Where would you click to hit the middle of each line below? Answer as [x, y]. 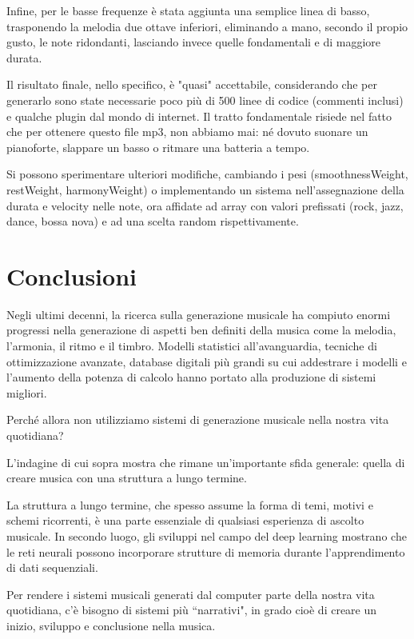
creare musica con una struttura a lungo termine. [127, 478]
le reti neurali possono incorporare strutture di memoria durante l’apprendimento [206, 551]
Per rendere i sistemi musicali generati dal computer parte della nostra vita [191, 594]
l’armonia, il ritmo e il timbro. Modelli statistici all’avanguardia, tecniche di [192, 346]
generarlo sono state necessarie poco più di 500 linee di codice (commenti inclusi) [205, 100]
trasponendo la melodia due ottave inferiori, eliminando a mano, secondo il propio [207, 26]
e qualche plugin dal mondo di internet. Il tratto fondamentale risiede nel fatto [199, 116]
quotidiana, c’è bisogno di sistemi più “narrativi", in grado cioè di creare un [192, 610]
